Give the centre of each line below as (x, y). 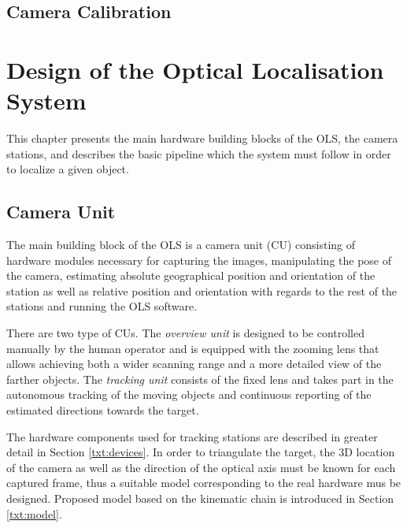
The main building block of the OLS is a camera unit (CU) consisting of (181, 245)
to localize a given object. (68, 169)
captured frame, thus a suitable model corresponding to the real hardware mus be (204, 483)
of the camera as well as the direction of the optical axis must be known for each (201, 467)
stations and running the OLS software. (102, 306)
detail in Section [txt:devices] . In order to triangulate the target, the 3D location (201, 452)
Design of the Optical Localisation (195, 69)
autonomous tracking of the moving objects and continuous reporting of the (189, 394)
